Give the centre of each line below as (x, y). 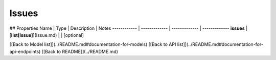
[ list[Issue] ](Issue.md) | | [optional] (47, 35)
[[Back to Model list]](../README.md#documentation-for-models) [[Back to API (93, 44)
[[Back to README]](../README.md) (80, 51)
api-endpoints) (25, 51)
